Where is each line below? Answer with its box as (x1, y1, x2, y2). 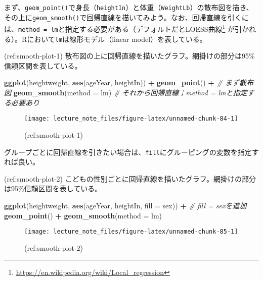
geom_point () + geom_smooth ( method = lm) (4, 210, 162, 220)
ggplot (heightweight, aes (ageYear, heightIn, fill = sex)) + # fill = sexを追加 (4, 200, 247, 210)
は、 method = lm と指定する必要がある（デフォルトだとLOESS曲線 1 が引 (4, 22, 242, 34)
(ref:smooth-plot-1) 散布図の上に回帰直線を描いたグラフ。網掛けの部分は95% (4, 50, 255, 61)
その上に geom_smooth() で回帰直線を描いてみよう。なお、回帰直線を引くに (4, 12, 249, 22)
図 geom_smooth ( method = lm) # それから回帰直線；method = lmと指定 (4, 87, 247, 98)
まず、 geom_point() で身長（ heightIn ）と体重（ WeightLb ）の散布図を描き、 (4, 2, 253, 12)
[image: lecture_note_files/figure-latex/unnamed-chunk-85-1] (24, 228, 238, 236)
